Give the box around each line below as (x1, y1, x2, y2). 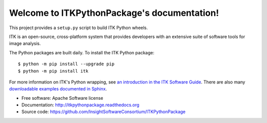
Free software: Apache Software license (21, 95, 103, 101)
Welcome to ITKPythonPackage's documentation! (9, 7, 220, 18)
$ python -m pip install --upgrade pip (18, 61, 115, 67)
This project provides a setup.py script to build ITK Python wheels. (9, 25, 148, 31)
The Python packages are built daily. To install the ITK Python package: (9, 49, 154, 55)
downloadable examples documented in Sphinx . (9, 86, 107, 92)
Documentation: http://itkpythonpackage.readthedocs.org (21, 102, 139, 108)
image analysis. (9, 41, 41, 46)
